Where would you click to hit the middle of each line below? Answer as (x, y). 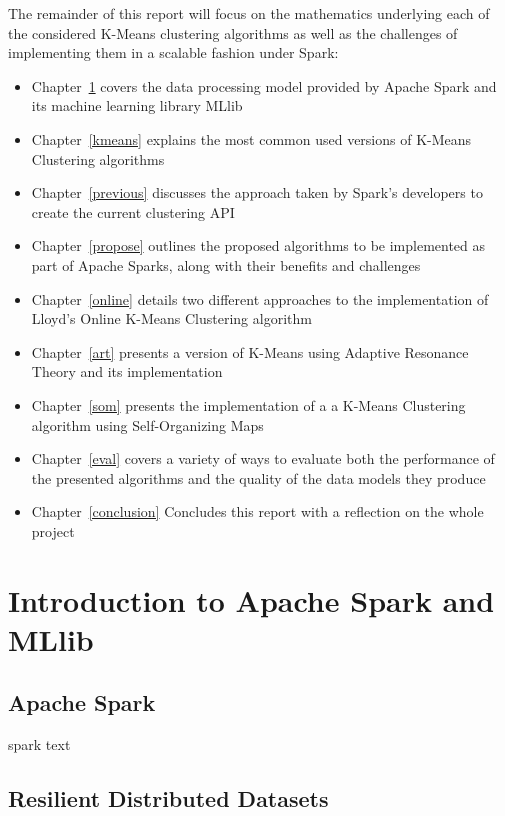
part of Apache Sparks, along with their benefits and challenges (226, 264)
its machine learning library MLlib (137, 105)
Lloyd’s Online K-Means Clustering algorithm (171, 318)
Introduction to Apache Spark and (251, 599)
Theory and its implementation (127, 371)
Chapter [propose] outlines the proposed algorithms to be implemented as (258, 245)
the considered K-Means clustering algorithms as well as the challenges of (233, 32)
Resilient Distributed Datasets (168, 798)
